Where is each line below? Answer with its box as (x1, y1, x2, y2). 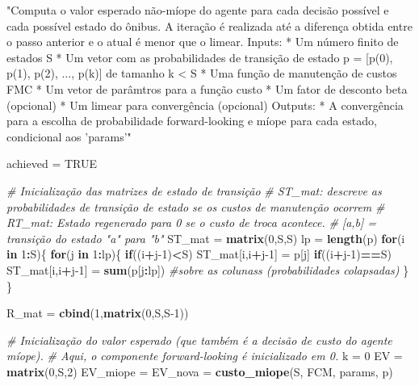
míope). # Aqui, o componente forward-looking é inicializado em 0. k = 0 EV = (6, 347, 403, 364)
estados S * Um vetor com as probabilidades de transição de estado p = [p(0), (6, 48, 393, 65)
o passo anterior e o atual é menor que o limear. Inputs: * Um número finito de (6, 33, 399, 50)
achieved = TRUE (6, 155, 98, 172)
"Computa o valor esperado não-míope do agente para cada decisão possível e (6, 2, 389, 18)
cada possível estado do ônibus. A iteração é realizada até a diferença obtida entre (6, 17, 413, 34)
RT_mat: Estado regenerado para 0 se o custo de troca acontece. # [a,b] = (6, 214, 377, 231)
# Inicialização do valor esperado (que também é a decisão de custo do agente (6, 331, 392, 348)
